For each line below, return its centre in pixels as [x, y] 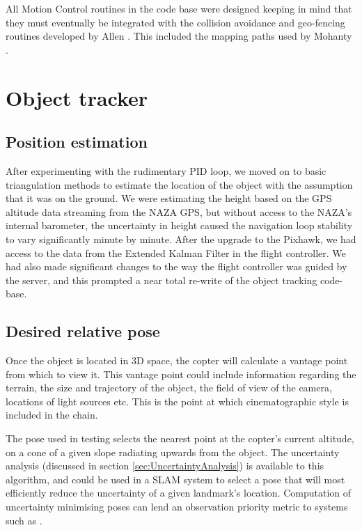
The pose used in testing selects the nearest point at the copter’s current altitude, [180, 438]
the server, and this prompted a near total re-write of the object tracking [162, 280]
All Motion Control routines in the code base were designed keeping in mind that [179, 8]
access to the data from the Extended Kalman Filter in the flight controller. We [176, 252]
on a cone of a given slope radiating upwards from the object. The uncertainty [173, 452]
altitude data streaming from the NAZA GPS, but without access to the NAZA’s [179, 211]
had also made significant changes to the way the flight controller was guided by [176, 266]
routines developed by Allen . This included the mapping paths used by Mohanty [179, 36]
